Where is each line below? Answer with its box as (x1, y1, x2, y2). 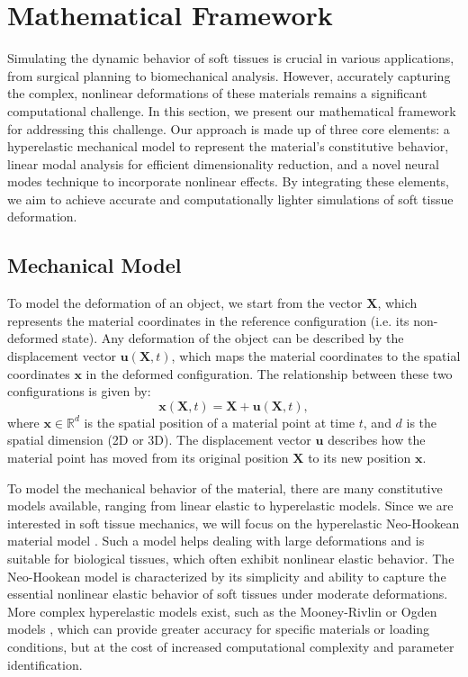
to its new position (308, 448, 411, 467)
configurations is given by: (7, 382, 151, 401)
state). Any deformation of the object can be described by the (62, 329, 404, 348)
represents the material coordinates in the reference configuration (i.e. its (7, 311, 409, 329)
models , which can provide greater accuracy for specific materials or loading (7, 619, 430, 638)
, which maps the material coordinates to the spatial (171, 347, 461, 366)
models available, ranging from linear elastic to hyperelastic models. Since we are (7, 496, 454, 515)
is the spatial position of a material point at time (84, 412, 355, 431)
